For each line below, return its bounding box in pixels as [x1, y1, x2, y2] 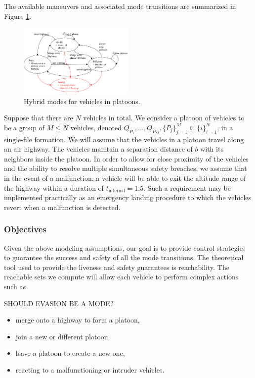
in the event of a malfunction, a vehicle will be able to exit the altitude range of [4, 173, 246, 183]
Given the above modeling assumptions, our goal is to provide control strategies [4, 242, 246, 253]
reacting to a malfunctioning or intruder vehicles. [15, 364, 165, 375]
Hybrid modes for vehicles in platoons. [24, 96, 140, 106]
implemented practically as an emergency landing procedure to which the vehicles [4, 192, 252, 203]
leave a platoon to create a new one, [15, 348, 125, 358]
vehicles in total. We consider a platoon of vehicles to [83, 112, 245, 123]
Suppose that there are [4, 112, 73, 123]
